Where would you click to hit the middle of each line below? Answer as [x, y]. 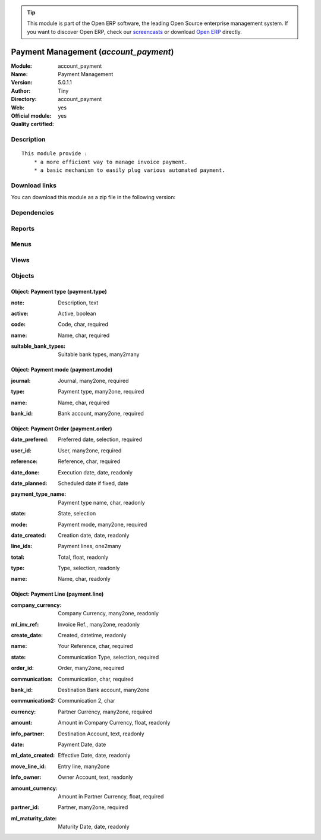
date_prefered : [30, 439]
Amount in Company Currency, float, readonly [114, 723]
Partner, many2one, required [93, 807]
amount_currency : [34, 788]
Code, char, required [83, 325]
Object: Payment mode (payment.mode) [62, 370]
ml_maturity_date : [34, 818]
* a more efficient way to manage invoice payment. [111, 162]
